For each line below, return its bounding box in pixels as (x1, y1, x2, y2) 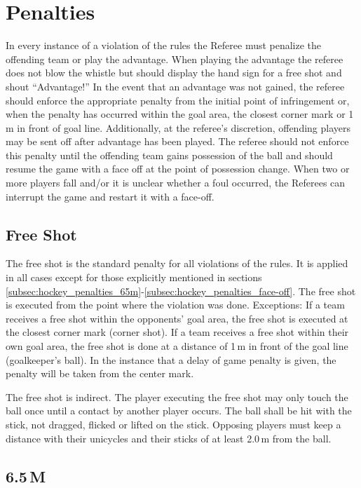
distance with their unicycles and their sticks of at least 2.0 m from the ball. (6, 431, 332, 445)
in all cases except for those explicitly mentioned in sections (6, 270, 262, 285)
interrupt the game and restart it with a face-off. (6, 189, 214, 203)
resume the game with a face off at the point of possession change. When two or (6, 161, 350, 176)
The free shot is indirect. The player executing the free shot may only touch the (6, 389, 348, 404)
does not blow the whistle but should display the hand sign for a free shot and (6, 65, 342, 80)
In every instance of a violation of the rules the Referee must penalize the (6, 38, 322, 53)
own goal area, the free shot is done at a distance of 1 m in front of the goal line (6, 339, 348, 353)
